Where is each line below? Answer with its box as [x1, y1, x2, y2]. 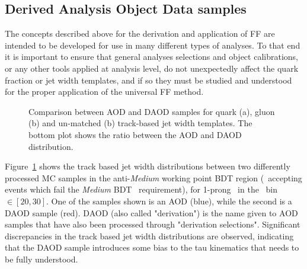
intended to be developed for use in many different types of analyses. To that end [5, 39, 300, 51]
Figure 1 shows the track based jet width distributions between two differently [5, 160, 290, 172]
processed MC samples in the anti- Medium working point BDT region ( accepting [5, 171, 302, 184]
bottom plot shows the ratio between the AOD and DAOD [28, 128, 242, 140]
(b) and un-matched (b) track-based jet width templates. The [28, 117, 252, 129]
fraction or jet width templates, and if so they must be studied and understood [5, 73, 292, 86]
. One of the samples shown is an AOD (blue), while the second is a [46, 194, 292, 207]
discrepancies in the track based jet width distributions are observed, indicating [5, 229, 294, 242]
